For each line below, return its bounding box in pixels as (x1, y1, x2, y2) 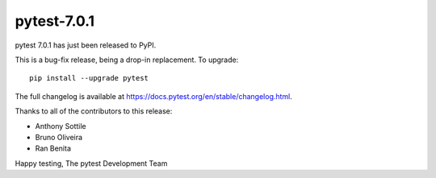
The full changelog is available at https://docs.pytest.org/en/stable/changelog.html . (15, 91, 292, 101)
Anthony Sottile (35, 121, 86, 130)
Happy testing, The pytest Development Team (15, 158, 168, 168)
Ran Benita (35, 143, 72, 153)
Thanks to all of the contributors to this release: (15, 106, 173, 116)
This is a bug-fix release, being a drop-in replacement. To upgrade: (15, 55, 239, 64)
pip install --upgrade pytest (29, 73, 149, 83)
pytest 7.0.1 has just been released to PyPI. (15, 40, 157, 50)
